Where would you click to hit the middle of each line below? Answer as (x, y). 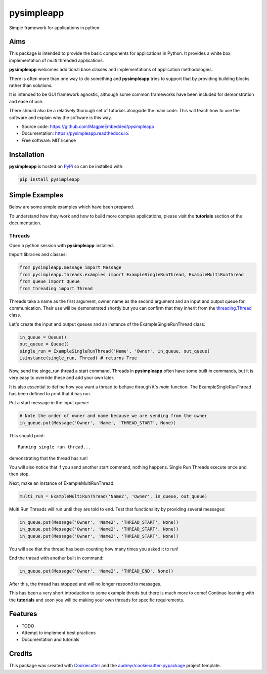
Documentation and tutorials (50, 639)
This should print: (27, 435)
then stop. (20, 474)
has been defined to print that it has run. (50, 394)
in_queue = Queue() (43, 337)
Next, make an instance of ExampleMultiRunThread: (62, 483)
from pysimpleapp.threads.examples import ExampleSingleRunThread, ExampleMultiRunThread (132, 274)
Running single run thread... (55, 447)
